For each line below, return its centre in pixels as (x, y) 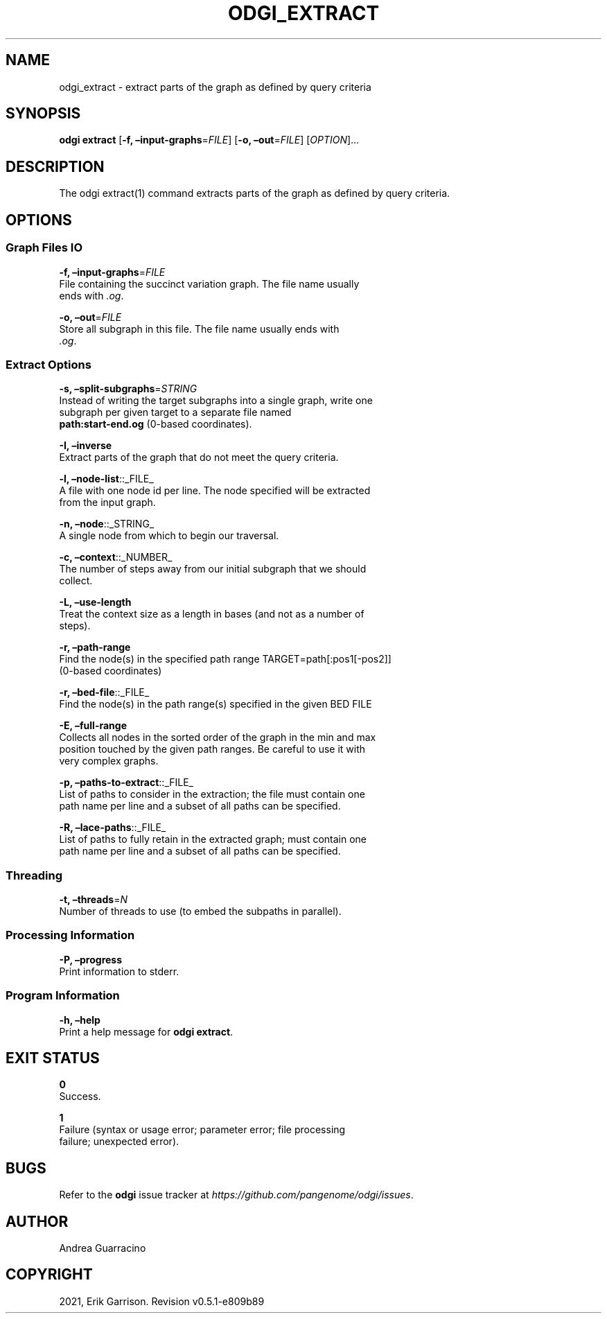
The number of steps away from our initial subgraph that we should (213, 569)
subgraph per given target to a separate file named (175, 412)
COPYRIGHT (49, 1275)
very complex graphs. (109, 761)
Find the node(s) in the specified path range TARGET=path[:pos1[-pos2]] (225, 659)
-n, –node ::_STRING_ (107, 524)
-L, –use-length (95, 602)
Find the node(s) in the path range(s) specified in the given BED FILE (215, 704)
